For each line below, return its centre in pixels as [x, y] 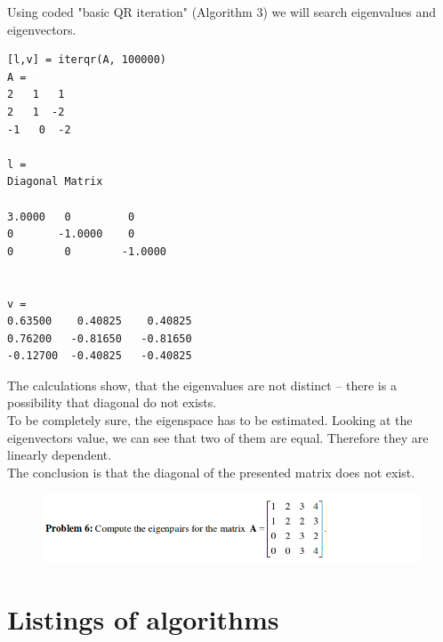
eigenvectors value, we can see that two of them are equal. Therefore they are [218, 437]
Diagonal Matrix [55, 182]
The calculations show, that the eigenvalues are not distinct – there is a [202, 385]
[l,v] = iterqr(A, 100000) [87, 60]
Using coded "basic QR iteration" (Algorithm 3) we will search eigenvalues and [222, 12]
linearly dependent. [60, 455]
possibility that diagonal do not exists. [112, 402]
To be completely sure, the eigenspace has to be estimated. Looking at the [210, 420]
